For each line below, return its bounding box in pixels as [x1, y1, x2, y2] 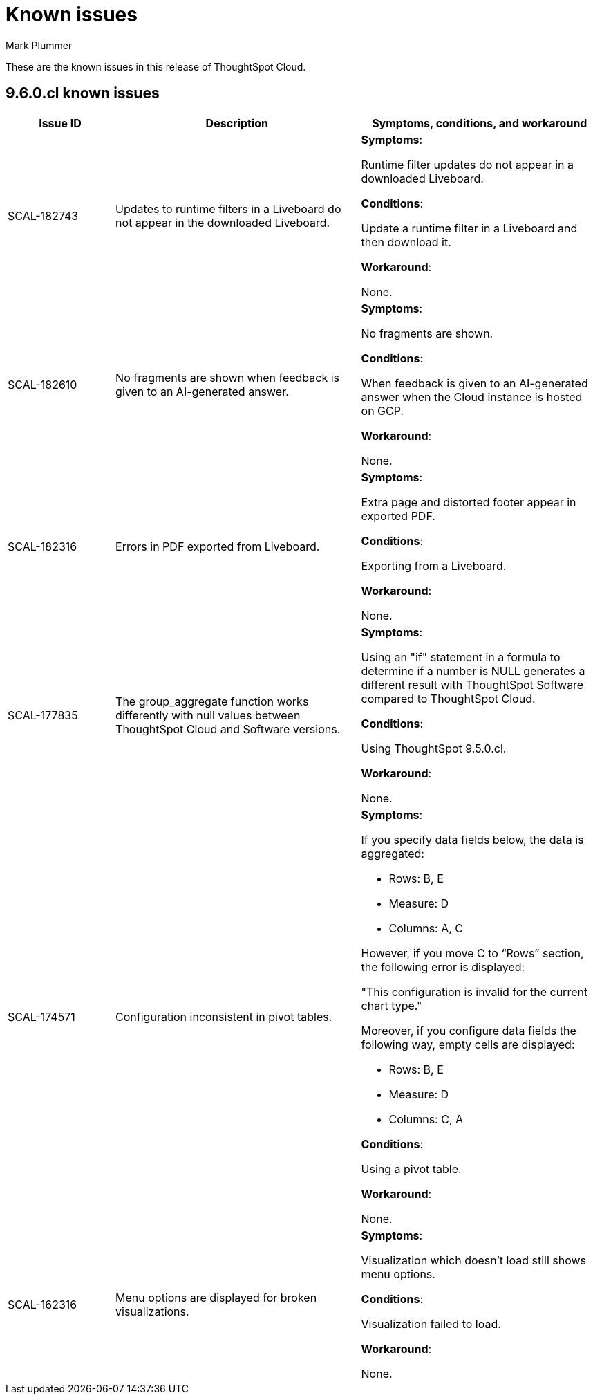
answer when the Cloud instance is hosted [361, 389, 583, 404]
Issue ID [39, 116, 82, 130]
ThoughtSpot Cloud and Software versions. [115, 721, 341, 736]
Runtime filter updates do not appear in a [361, 157, 574, 172]
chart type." [361, 998, 422, 1013]
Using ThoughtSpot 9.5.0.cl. [361, 741, 507, 755]
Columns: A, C [388, 921, 464, 935]
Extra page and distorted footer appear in [361, 495, 576, 509]
